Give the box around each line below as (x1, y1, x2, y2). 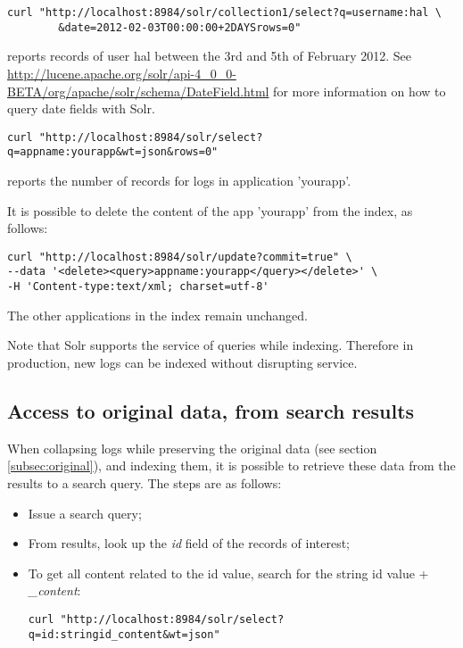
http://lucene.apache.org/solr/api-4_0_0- (7, 63, 236, 82)
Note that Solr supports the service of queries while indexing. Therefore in (7, 336, 414, 354)
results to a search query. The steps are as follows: (7, 473, 282, 492)
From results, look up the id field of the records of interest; (28, 534, 351, 552)
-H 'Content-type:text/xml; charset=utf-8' (7, 280, 269, 294)
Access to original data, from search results (7, 396, 415, 424)
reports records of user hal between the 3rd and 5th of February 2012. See (7, 46, 412, 65)
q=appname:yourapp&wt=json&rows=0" (7, 145, 219, 159)
